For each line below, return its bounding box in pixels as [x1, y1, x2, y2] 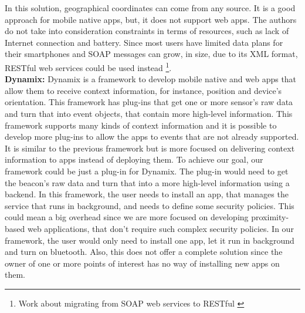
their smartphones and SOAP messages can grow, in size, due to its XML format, [5, 48, 298, 60]
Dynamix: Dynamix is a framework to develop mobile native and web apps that [5, 73, 297, 85]
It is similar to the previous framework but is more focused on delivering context [5, 142, 295, 154]
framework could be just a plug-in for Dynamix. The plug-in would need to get [5, 164, 289, 177]
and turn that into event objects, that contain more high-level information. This [5, 107, 293, 119]
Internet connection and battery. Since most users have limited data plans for [5, 36, 283, 48]
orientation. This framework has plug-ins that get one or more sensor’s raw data [5, 96, 293, 108]
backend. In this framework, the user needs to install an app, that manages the [5, 188, 289, 200]
